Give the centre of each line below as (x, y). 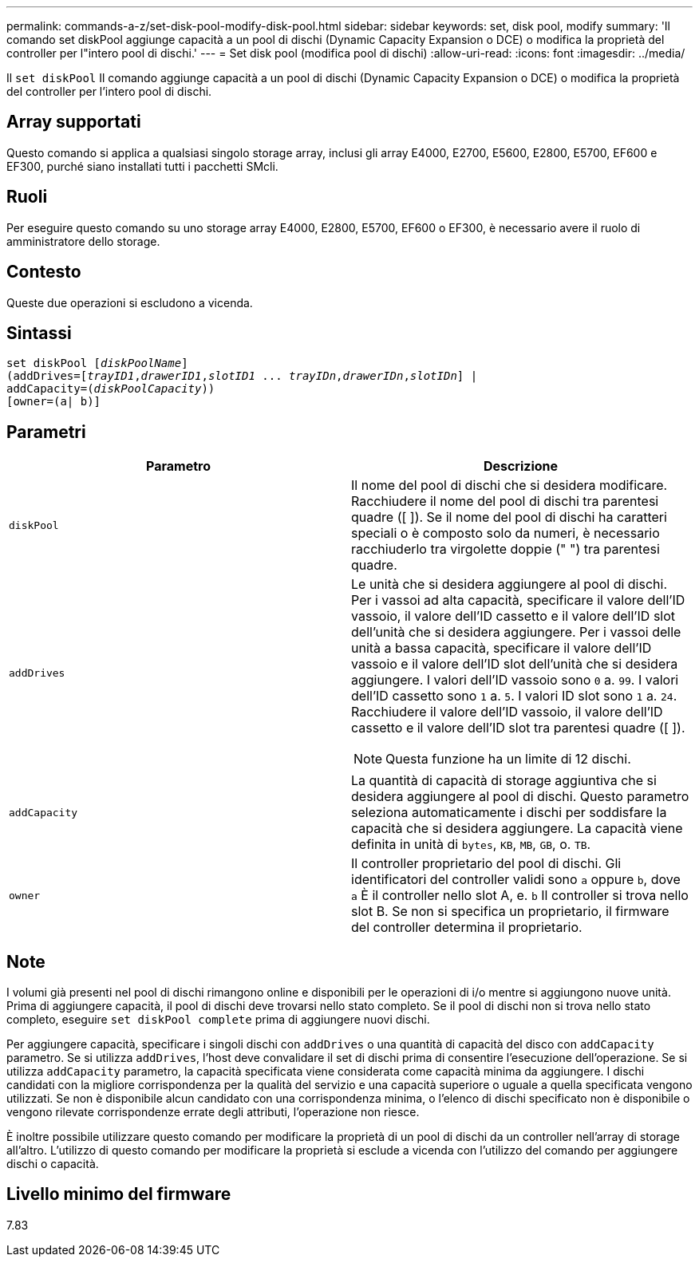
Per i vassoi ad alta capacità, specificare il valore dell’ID (518, 600)
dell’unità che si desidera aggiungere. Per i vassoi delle (516, 632)
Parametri (46, 432)
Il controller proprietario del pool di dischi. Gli (486, 864)
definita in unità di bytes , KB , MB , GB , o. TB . (471, 845)
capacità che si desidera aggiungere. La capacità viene (517, 829)
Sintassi (39, 333)
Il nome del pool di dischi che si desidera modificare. (509, 485)
